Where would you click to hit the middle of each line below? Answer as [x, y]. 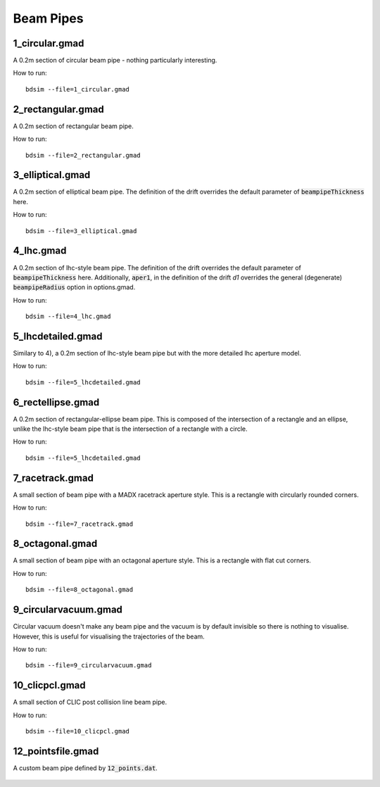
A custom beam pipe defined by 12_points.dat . [85, 768]
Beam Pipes [48, 18]
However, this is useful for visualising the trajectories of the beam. [109, 636]
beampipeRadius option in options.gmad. [74, 287]
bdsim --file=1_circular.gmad [78, 89]
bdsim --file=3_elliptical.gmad [81, 231]
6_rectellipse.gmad [56, 402]
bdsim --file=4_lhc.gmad [68, 316]
